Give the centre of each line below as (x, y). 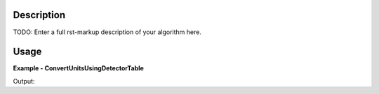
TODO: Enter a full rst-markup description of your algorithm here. (107, 32)
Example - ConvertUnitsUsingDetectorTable (78, 68)
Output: (24, 81)
